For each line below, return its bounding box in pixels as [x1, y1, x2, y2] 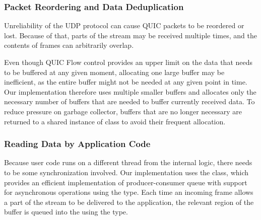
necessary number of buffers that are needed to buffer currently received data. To [4, 96, 255, 107]
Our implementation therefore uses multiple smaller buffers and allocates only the [4, 86, 256, 97]
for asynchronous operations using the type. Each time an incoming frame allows [4, 187, 253, 197]
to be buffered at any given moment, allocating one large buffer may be [4, 66, 225, 77]
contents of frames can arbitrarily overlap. [4, 40, 134, 50]
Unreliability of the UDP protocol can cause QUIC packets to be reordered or [4, 20, 244, 31]
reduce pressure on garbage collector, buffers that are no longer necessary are [4, 106, 242, 116]
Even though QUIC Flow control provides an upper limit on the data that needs [4, 57, 253, 67]
